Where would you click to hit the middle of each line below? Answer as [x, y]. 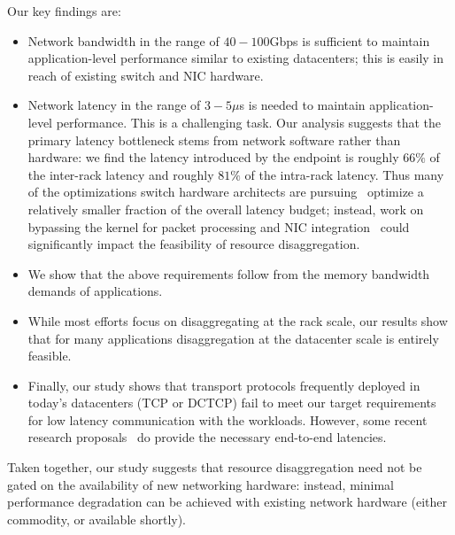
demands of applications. [95, 291]
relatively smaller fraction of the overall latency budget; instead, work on [226, 209]
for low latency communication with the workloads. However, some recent [227, 419]
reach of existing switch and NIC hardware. [146, 75]
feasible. [50, 356]
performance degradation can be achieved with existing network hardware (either [227, 502]
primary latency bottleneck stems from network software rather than [214, 140]
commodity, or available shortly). [97, 519]
